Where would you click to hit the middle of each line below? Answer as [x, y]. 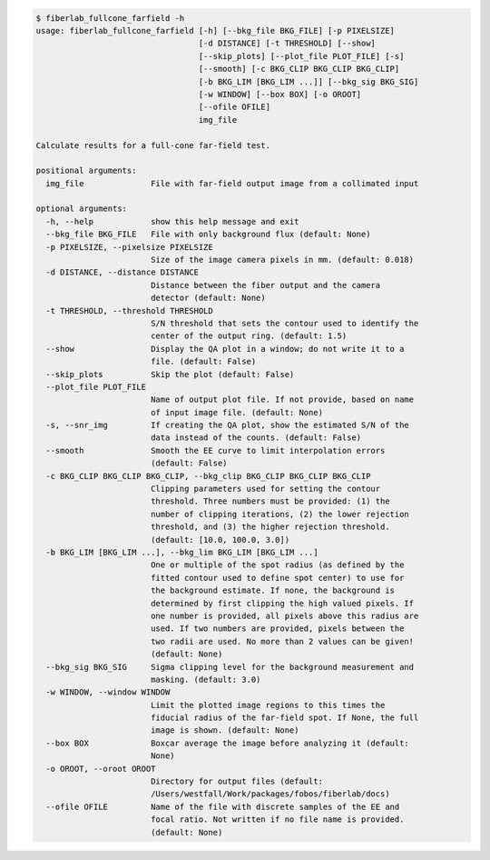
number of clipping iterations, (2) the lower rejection [280, 514]
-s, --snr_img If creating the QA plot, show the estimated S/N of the [228, 425]
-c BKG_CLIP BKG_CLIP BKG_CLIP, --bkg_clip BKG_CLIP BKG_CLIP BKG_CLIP [208, 476]
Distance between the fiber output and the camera [265, 285]
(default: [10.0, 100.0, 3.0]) [220, 540]
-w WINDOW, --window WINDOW [108, 692]
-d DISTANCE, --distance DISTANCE [122, 272]
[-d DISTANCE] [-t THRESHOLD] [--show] [287, 44]
